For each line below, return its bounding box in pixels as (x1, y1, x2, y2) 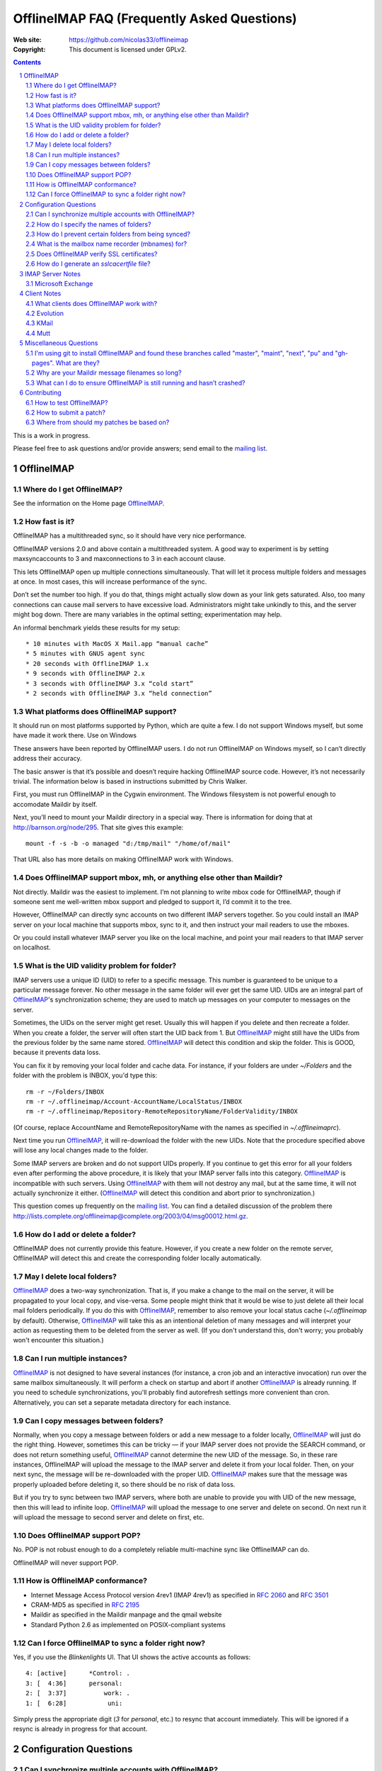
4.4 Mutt (25, 329, 51, 337)
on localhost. (13, 943, 51, 952)
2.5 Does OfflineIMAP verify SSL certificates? (25, 249, 158, 258)
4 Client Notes (19, 289, 62, 298)
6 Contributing (19, 388, 62, 397)
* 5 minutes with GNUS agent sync (25, 650, 145, 658)
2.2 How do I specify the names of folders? (25, 220, 151, 228)
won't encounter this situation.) (13, 1336, 104, 1345)
